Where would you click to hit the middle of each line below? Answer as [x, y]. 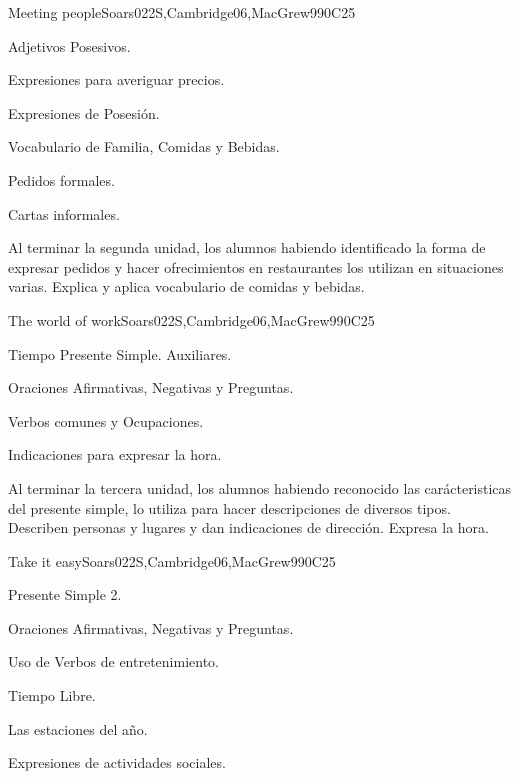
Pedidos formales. [61, 179]
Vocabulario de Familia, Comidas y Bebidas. [144, 146]
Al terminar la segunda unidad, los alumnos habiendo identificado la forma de [247, 247]
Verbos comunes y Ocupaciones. [106, 420]
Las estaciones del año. [78, 728]
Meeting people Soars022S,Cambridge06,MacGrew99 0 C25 [182, 12]
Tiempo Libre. [52, 695]
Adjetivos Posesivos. [69, 45]
